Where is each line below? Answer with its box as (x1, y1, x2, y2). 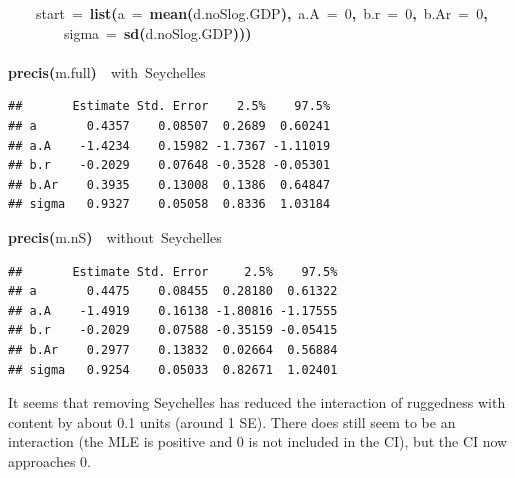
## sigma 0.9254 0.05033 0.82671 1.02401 (8, 362, 338, 377)
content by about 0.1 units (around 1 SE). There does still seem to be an (8, 411, 456, 432)
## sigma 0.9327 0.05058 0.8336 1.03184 (8, 197, 331, 212)
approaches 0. (8, 450, 91, 471)
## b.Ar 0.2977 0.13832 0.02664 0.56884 (8, 342, 338, 357)
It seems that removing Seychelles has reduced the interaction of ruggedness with (8, 392, 506, 413)
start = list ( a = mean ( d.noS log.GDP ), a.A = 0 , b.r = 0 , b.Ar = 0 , (36, 3, 488, 23)
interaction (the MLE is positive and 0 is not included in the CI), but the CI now (8, 431, 508, 452)
